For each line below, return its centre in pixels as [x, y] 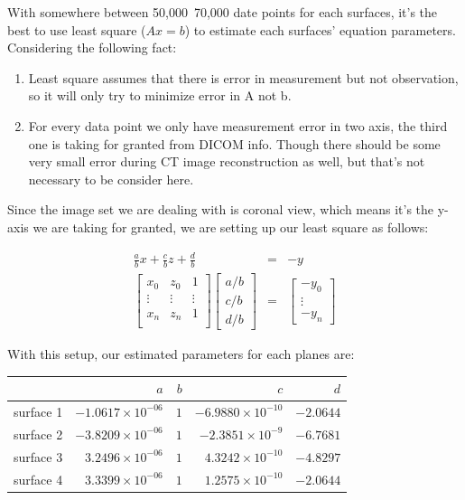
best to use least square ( [77, 29]
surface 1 [38, 411]
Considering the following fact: [92, 47]
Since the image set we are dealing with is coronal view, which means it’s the [221, 209]
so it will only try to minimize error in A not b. [160, 95]
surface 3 [38, 456]
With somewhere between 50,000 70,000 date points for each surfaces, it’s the [223, 12]
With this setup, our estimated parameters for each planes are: [181, 354]
